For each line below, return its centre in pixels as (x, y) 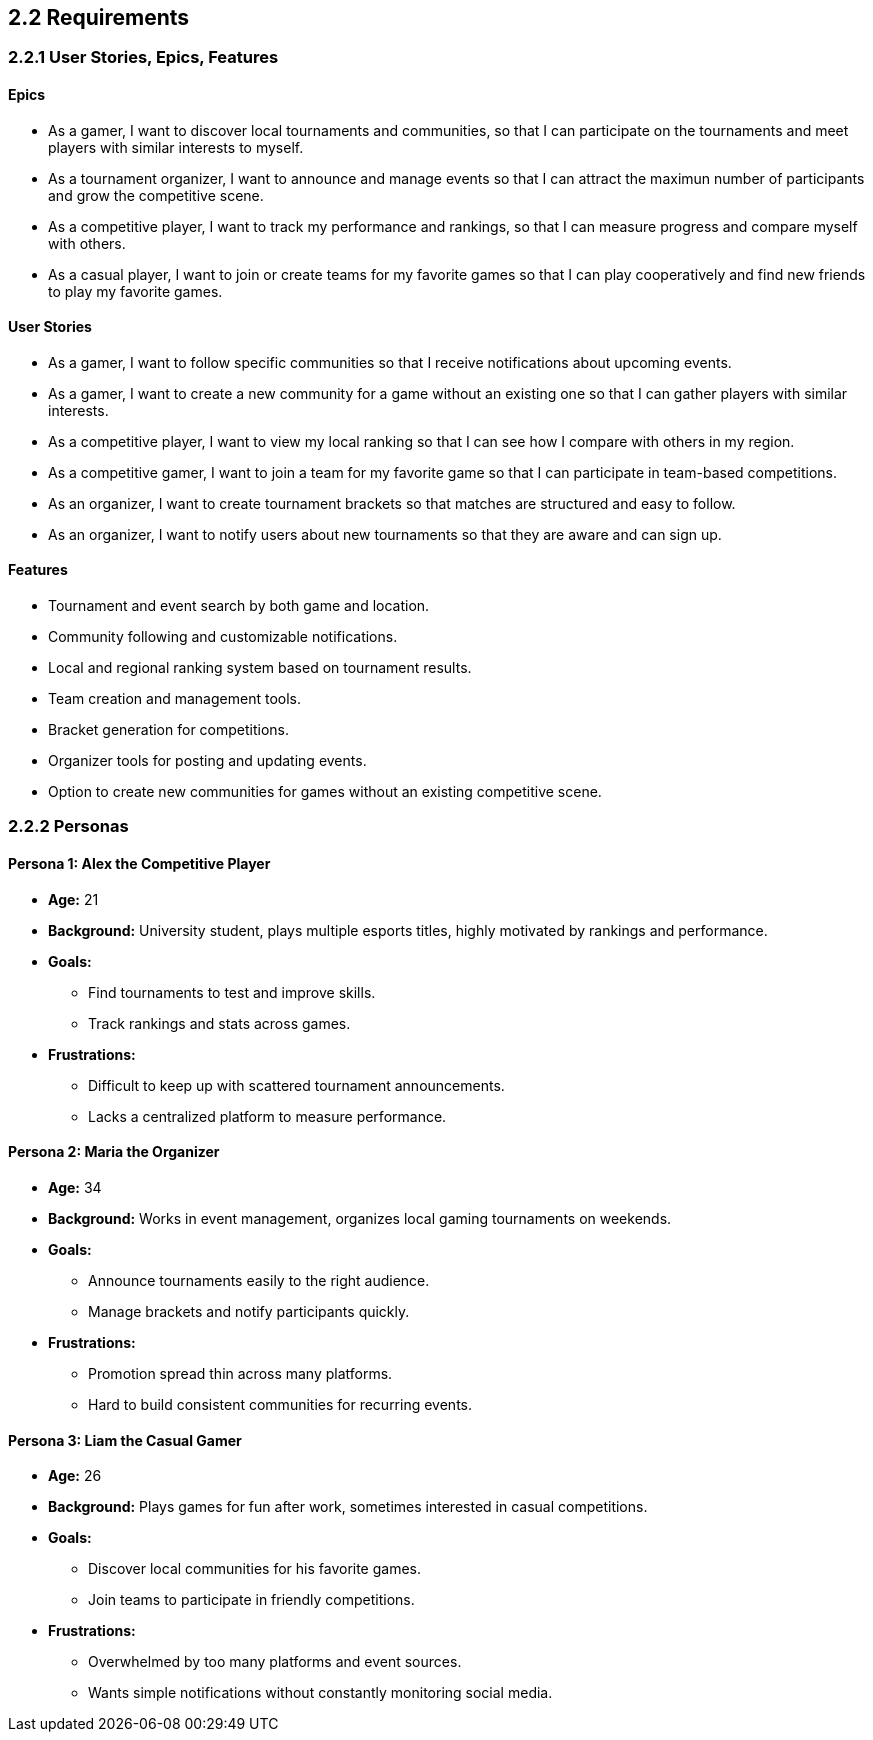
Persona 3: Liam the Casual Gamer (125, 1440)
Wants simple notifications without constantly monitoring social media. (320, 1693)
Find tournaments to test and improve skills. (232, 992)
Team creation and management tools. (174, 699)
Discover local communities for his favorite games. (255, 1569)
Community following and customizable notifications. (223, 637)
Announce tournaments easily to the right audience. (259, 1280)
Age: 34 (75, 1187)
